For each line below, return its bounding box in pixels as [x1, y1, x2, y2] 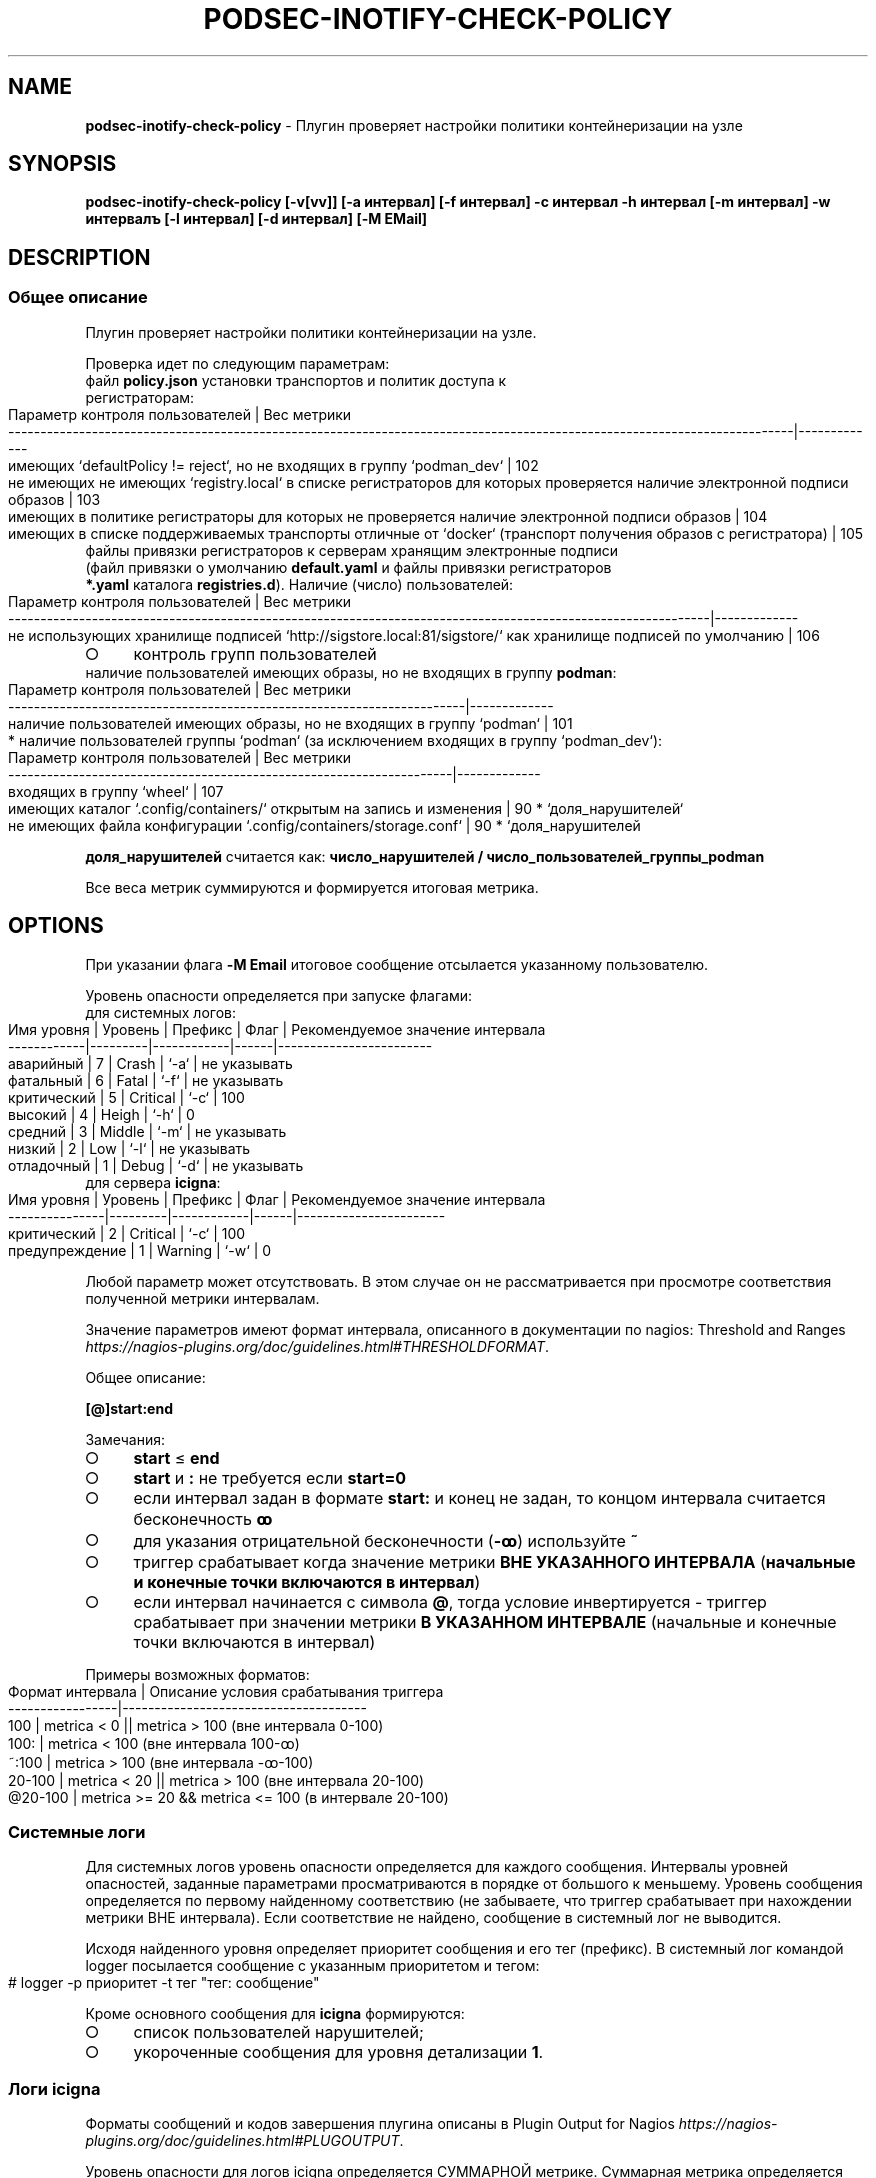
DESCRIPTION [8, 244, 151, 270]
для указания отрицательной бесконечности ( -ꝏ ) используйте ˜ [133, 1530, 639, 1551]
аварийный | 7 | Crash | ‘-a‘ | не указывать [8, 1054, 293, 1072]
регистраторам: [85, 388, 195, 406]
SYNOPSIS [8, 151, 117, 177]
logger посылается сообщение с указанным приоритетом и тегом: [85, 1957, 540, 1975]
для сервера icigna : [85, 1173, 221, 1191]
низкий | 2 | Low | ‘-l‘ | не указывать [8, 1139, 251, 1157]
